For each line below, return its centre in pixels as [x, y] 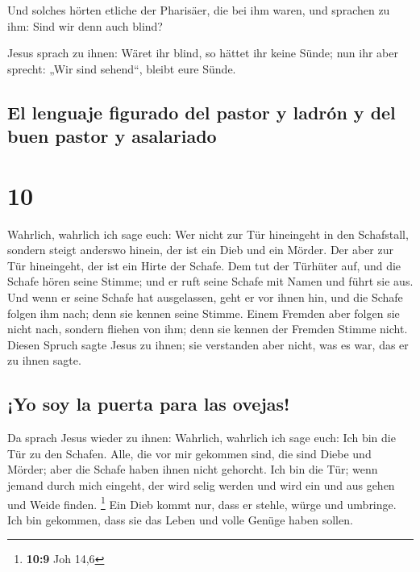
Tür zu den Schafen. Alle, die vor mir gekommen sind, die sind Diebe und [189, 453]
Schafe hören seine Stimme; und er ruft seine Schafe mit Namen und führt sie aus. [210, 281]
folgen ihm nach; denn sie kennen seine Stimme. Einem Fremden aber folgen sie [204, 313]
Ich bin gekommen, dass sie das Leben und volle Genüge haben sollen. [180, 519]
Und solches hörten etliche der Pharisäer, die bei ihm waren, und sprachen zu [199, 10]
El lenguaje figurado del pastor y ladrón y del [202, 112]
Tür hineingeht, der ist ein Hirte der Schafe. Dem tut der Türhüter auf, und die [204, 265]
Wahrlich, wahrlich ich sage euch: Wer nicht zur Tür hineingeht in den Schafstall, [208, 234]
